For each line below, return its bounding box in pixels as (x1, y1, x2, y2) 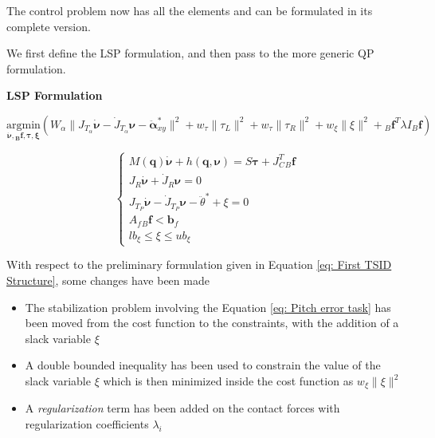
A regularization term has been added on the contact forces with (25, 400, 340, 416)
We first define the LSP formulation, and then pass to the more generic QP (6, 45, 374, 61)
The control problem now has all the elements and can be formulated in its (6, 2, 373, 18)
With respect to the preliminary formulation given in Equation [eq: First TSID (6, 256, 392, 273)
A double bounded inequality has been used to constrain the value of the (25, 357, 381, 373)
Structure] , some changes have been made (6, 272, 210, 289)
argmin (6, 119, 41, 131)
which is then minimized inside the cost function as (103, 373, 354, 389)
